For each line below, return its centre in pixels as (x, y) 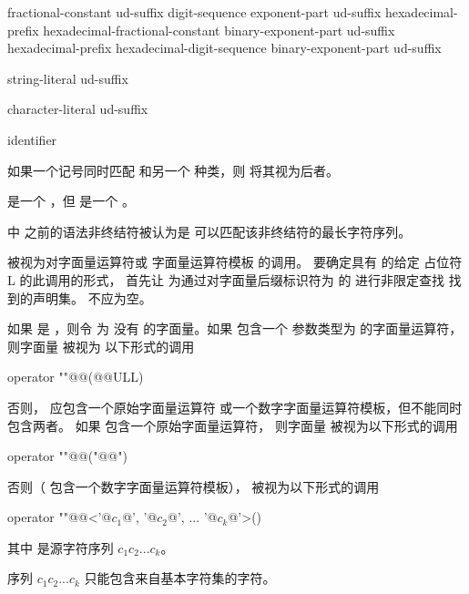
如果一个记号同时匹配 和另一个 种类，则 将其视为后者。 (173, 170)
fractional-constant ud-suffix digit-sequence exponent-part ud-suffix (194, 12)
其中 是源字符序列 (61, 547)
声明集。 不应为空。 (92, 297)
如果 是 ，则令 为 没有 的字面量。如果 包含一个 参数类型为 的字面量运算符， (235, 328)
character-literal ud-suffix (78, 109)
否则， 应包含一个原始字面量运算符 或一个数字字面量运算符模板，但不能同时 (235, 407)
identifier (32, 139)
